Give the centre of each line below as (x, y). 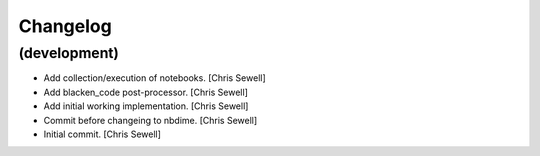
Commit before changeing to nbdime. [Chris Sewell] (150, 120)
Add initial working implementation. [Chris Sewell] (146, 106)
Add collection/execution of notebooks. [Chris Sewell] (155, 78)
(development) (68, 53)
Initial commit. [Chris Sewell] (102, 134)
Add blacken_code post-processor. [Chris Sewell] (146, 92)
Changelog (65, 26)
